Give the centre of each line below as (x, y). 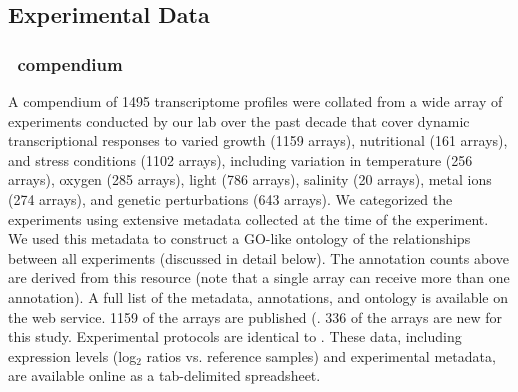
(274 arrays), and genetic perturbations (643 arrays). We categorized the (230, 198)
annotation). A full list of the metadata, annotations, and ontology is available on (258, 296)
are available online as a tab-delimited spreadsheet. (164, 375)
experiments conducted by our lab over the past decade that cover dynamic (239, 120)
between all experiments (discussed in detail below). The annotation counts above (258, 257)
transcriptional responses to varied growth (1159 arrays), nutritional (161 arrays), (258, 140)
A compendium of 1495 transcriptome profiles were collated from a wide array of (255, 101)
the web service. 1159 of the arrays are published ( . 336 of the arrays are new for (255, 316)
